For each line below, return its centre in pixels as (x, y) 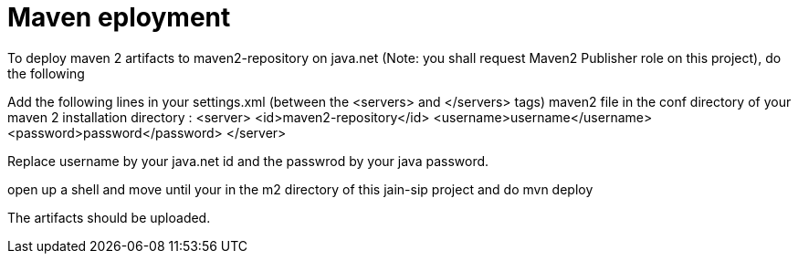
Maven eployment (119, 17)
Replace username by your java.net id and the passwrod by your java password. (248, 161)
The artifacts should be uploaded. (109, 217)
